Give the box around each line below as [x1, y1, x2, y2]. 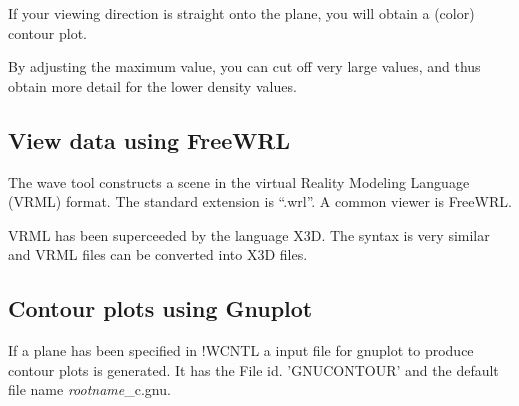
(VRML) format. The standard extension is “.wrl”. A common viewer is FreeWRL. [8, 191, 512, 212]
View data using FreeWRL [8, 124, 290, 155]
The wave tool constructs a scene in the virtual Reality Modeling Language [8, 171, 470, 192]
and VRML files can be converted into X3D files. [8, 244, 308, 265]
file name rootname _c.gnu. [8, 379, 171, 400]
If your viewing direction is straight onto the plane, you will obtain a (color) [8, 3, 475, 23]
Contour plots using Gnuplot [8, 293, 313, 324]
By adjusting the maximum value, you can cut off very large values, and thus [8, 56, 481, 77]
